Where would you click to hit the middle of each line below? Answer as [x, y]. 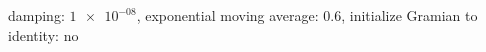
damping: [36, 15]
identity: [33, 34]
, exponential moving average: [227, 15]
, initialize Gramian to [409, 15]
